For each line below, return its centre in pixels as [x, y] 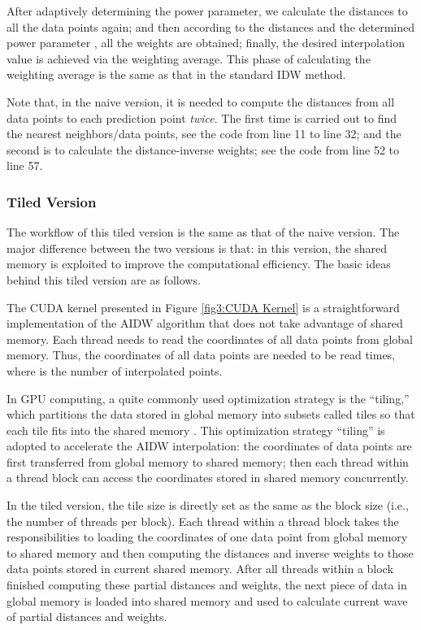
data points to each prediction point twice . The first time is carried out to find [202, 117]
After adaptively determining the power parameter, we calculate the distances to [207, 11]
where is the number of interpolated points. [115, 370]
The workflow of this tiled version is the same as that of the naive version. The [203, 232]
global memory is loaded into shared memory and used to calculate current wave [207, 600]
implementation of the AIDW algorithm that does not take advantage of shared [205, 323]
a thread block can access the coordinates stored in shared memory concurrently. [208, 478]
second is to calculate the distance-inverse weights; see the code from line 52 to [203, 149]
